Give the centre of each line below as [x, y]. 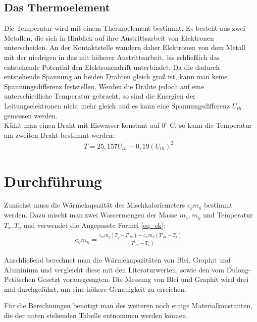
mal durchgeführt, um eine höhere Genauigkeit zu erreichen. [95, 289]
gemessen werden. [31, 115]
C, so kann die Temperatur [211, 125]
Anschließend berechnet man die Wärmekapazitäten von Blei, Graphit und [117, 260]
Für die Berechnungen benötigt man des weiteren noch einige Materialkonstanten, [128, 305]
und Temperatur [228, 215]
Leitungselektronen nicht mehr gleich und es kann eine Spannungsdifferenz [117, 105]
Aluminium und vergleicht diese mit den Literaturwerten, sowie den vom [114, 269]
